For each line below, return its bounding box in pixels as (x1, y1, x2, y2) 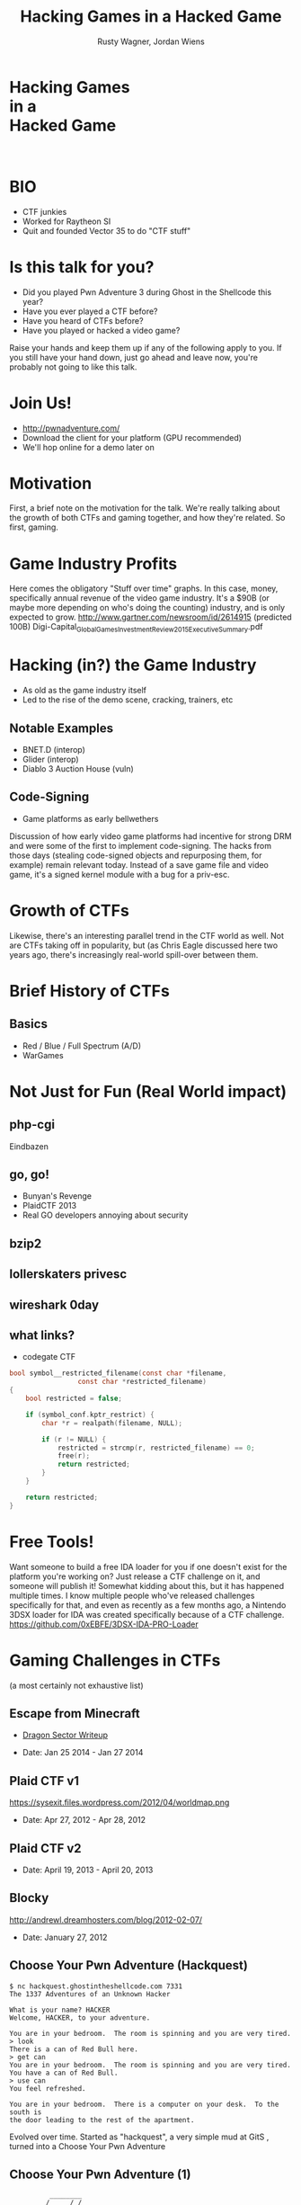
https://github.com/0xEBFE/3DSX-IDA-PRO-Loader (9, 1619, 199, 1629)
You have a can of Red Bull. (9, 2068, 119, 2077)
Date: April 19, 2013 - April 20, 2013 (22, 1864, 154, 1876)
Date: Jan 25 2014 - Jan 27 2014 (22, 1747, 144, 1758)
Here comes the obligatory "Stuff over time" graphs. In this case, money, (9, 583, 279, 594)
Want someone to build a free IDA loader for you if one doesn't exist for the (9, 1561, 288, 1572)
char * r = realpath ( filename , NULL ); (41, 1418, 182, 1427)
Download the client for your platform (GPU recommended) (22, 432, 243, 442)
